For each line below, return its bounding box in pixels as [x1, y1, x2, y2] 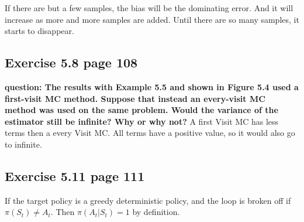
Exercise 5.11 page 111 [5, 166, 145, 185]
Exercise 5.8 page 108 [5, 53, 138, 71]
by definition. [132, 206, 180, 218]
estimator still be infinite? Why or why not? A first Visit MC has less [5, 115, 279, 127]
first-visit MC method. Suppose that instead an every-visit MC [5, 92, 265, 104]
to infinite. [5, 138, 42, 150]
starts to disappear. [5, 25, 74, 37]
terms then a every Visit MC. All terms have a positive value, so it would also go [5, 127, 295, 139]
